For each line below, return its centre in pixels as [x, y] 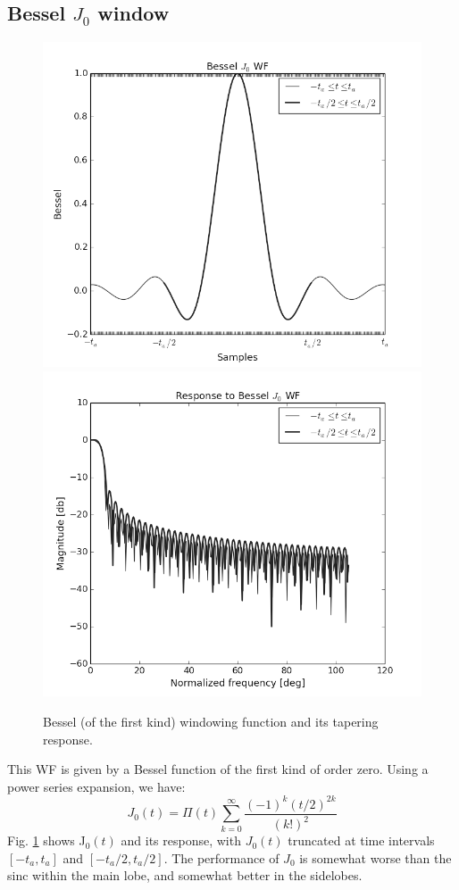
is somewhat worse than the [376, 857]
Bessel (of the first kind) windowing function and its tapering [211, 721]
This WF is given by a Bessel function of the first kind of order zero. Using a [218, 769]
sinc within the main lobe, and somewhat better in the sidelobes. [185, 875]
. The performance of [221, 857]
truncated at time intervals [361, 840]
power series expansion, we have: [96, 786]
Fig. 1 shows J [46, 840]
